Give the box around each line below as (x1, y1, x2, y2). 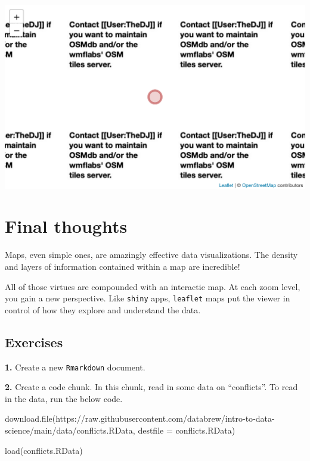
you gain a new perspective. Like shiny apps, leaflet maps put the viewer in (5, 292, 290, 304)
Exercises (5, 332, 63, 351)
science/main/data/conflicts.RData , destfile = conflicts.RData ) (5, 423, 235, 436)
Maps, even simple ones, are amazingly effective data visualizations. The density (5, 248, 298, 261)
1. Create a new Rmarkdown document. (5, 360, 145, 373)
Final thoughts (5, 214, 128, 238)
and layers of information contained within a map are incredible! (5, 260, 240, 272)
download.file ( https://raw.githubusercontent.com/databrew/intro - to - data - (5, 412, 275, 425)
